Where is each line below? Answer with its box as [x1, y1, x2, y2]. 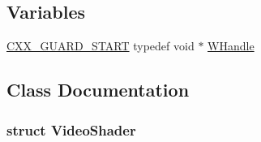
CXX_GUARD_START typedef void [6, 37, 195, 54]
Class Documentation [6, 77, 190, 102]
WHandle [208, 37, 255, 54]
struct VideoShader [6, 119, 136, 140]
